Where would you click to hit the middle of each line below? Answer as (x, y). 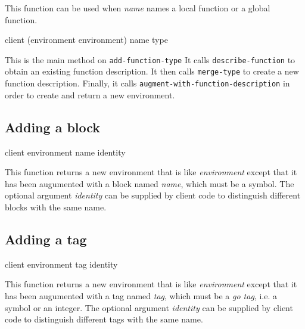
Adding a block (53, 127)
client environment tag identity (61, 264)
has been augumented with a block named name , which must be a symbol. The (150, 183)
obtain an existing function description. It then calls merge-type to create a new (152, 71)
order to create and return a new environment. (90, 94)
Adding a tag (46, 239)
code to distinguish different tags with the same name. (104, 319)
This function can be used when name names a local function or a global (138, 8)
